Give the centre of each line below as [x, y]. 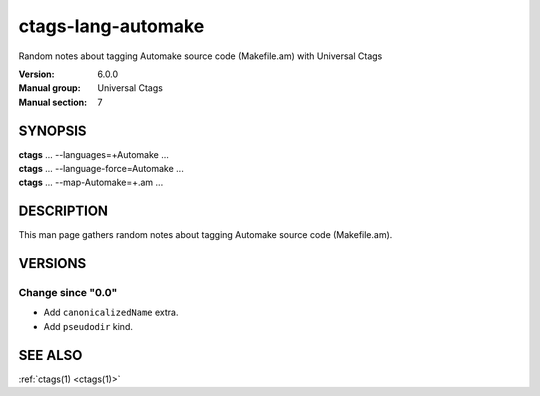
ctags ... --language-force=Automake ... [101, 169]
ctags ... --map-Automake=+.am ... [91, 182]
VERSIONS [52, 263]
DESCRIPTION [63, 211]
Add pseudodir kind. [88, 326]
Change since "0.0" [68, 293]
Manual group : [49, 88]
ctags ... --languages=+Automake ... [94, 154]
